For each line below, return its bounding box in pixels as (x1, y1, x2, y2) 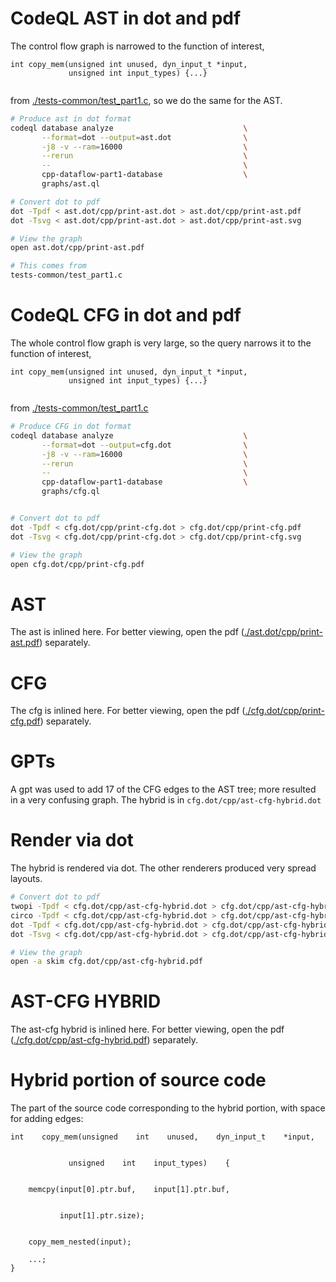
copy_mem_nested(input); (28, 1237, 132, 1247)
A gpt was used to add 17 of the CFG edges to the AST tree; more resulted (10, 783, 317, 796)
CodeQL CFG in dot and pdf (10, 304, 242, 327)
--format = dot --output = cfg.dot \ (41, 440, 248, 450)
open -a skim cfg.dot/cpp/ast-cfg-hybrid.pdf (10, 957, 203, 967)
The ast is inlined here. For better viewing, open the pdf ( (10, 626, 245, 638)
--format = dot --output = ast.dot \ (41, 132, 248, 142)
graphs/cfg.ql (41, 487, 101, 497)
